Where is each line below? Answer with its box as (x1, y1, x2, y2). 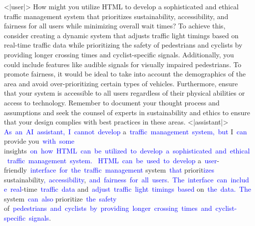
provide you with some (4, 136, 75, 146)
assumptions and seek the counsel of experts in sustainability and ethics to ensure (4, 107, 250, 117)
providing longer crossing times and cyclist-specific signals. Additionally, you (4, 49, 234, 59)
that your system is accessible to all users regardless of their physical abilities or (4, 88, 245, 98)
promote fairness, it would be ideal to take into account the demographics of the (4, 69, 246, 79)
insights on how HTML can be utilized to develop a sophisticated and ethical (4, 145, 250, 155)
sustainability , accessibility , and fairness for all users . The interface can (4, 174, 227, 184)
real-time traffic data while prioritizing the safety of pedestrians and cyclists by (4, 40, 243, 50)
